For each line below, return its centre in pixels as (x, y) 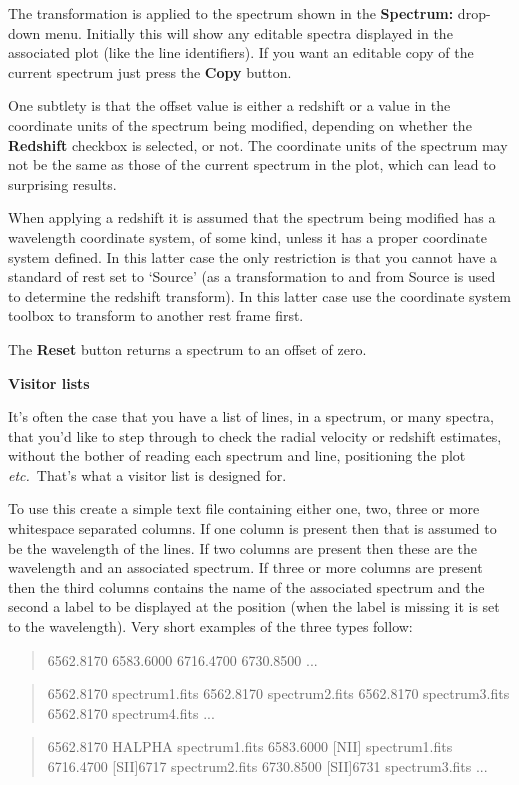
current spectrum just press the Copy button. (150, 71)
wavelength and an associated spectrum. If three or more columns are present (245, 567)
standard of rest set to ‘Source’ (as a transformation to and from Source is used (252, 276)
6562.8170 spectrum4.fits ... (131, 712)
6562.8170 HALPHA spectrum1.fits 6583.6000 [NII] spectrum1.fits (250, 746)
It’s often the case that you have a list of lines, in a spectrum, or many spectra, (251, 416)
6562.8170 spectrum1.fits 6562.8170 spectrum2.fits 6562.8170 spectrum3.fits (278, 693)
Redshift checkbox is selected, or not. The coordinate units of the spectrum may (258, 144)
